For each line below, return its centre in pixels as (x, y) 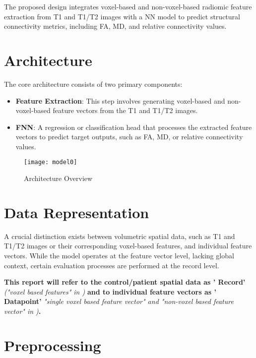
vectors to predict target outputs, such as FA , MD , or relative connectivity (129, 137)
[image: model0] (51, 162)
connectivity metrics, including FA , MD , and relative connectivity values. (115, 26)
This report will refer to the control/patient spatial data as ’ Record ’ (125, 282)
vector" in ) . (23, 311)
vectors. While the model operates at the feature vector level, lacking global (119, 256)
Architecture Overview (58, 178)
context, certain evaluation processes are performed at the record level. (112, 265)
